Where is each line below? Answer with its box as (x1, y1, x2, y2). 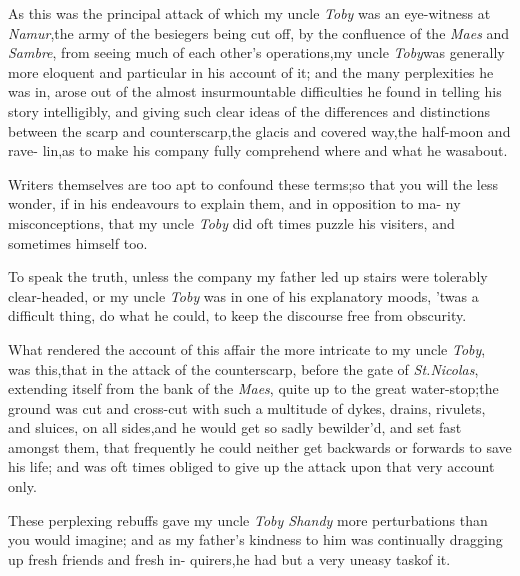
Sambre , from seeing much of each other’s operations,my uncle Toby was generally (8, 42, 505, 63)
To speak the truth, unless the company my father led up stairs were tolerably (8, 266, 488, 287)
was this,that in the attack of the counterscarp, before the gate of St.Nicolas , (8, 358, 479, 379)
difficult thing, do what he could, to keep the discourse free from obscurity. (8, 305, 467, 326)
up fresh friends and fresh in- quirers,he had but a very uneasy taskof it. (8, 548, 451, 569)
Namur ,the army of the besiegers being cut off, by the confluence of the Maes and (8, 22, 510, 43)
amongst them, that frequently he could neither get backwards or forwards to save (8, 436, 512, 457)
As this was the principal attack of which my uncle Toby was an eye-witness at (8, 3, 491, 23)
